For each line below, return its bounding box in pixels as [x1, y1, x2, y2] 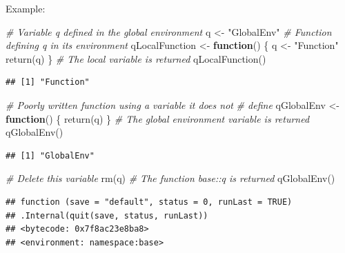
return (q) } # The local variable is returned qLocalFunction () [6, 51, 266, 65]
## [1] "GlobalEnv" [6, 150, 95, 161]
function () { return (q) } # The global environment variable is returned [6, 111, 310, 125]
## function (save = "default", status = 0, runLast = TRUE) [6, 196, 293, 207]
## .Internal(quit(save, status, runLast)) [6, 210, 208, 221]
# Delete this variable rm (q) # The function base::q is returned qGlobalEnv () [6, 171, 335, 185]
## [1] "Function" [6, 77, 90, 88]
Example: [6, 1, 46, 15]
